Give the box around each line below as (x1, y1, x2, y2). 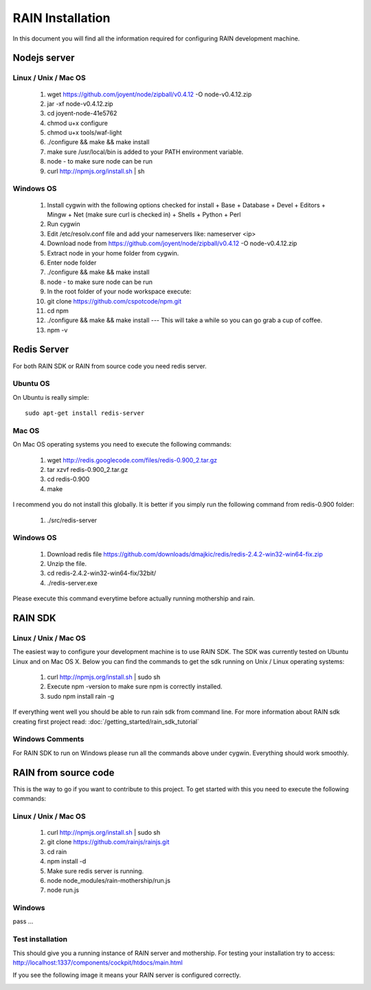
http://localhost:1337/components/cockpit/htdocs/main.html (12, 958, 183, 967)
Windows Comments (12, 734, 85, 744)
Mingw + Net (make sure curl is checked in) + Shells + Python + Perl (47, 210, 241, 218)
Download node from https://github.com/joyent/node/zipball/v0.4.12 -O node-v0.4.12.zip (47, 239, 297, 247)
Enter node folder (47, 258, 97, 267)
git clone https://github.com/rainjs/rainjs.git (47, 838, 170, 846)
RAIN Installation (12, 10, 111, 25)
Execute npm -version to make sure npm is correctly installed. (47, 682, 223, 690)
